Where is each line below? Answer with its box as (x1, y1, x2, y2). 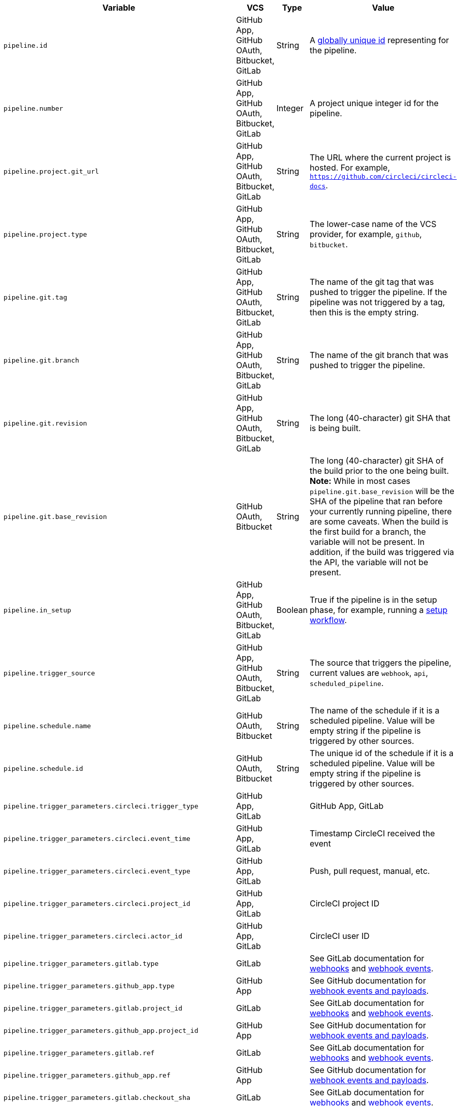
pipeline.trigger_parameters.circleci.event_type (4, 867, 190, 875)
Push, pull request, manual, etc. (309, 866, 430, 876)
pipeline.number (4, 104, 63, 112)
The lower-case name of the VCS (309, 219, 437, 229)
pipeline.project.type (4, 230, 87, 238)
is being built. (309, 423, 361, 433)
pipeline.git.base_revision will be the (309, 486, 454, 496)
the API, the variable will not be (309, 557, 429, 567)
